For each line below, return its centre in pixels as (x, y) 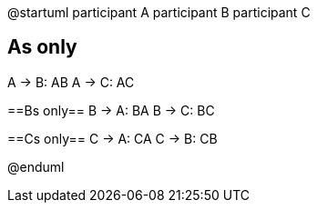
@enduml (36, 166)
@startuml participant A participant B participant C (159, 12)
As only (42, 47)
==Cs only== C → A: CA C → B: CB (112, 138)
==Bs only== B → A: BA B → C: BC (111, 110)
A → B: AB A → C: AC (71, 82)
